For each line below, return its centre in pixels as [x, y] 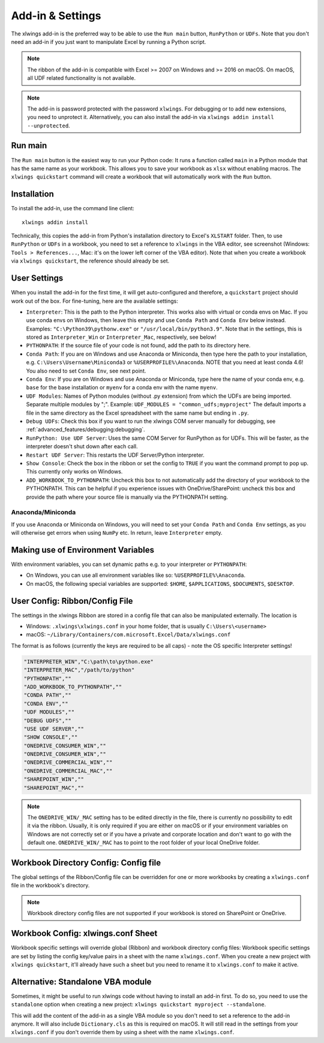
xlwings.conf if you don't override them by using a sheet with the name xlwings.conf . [123, 1032]
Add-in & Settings [56, 16]
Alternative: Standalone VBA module [81, 981]
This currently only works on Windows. [74, 472]
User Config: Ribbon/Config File [72, 601]
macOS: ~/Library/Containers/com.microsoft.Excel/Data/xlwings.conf [128, 634]
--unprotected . [49, 126]
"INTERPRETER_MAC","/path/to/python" [79, 670]
